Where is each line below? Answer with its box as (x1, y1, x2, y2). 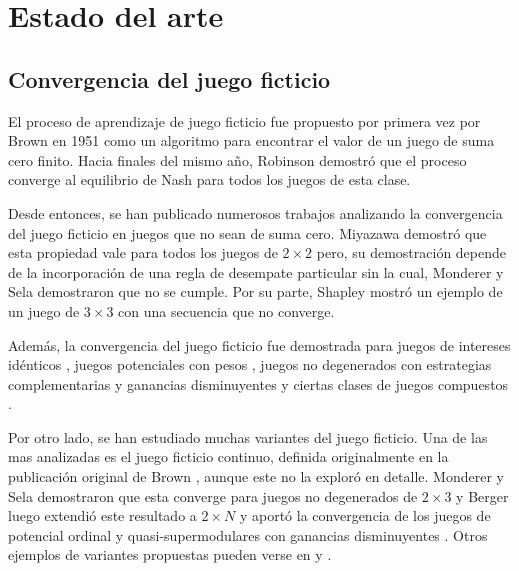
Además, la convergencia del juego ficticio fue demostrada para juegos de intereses (8, 334, 511, 355)
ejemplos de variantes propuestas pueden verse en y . (8, 544, 332, 565)
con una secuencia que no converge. (118, 300, 335, 321)
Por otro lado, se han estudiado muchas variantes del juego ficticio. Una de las (8, 426, 488, 447)
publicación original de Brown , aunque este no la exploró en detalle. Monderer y (8, 466, 504, 487)
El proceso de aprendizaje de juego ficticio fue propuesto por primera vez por (8, 110, 481, 131)
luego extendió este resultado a (8, 505, 197, 526)
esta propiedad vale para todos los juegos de (8, 242, 278, 263)
